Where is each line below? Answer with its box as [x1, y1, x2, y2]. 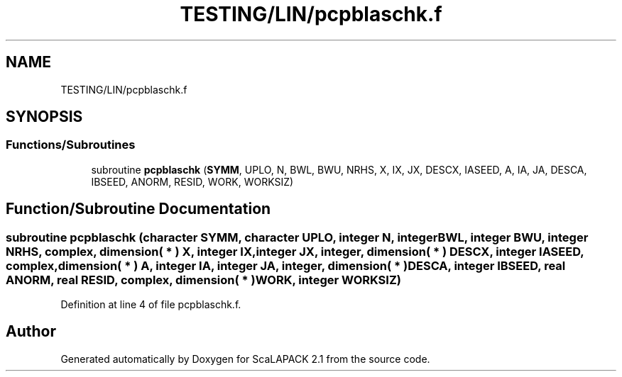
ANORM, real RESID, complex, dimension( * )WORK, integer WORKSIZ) [6, 272, 401, 287]
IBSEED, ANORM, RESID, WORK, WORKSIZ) [91, 175, 294, 188]
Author [6, 322, 56, 341]
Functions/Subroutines [6, 137, 136, 152]
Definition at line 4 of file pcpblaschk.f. [60, 298, 241, 311]
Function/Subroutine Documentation [6, 200, 271, 218]
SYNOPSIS [6, 108, 83, 126]
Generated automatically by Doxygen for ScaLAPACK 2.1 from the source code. [60, 352, 430, 365]
